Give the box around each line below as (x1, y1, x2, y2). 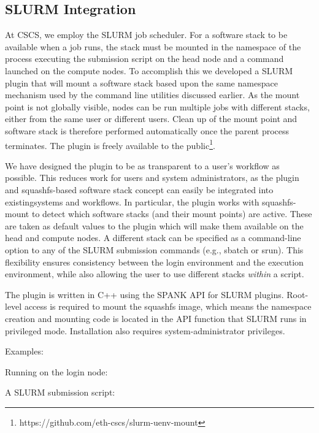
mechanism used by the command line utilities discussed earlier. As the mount (5, 88, 300, 101)
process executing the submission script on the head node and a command (5, 52, 284, 65)
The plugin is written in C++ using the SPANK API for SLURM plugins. (5, 288, 284, 301)
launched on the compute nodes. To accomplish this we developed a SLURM (5, 64, 293, 77)
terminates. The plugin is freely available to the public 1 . (5, 137, 215, 151)
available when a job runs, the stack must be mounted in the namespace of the (5, 40, 301, 53)
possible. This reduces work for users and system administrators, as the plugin (5, 171, 299, 184)
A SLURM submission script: (5, 386, 115, 399)
